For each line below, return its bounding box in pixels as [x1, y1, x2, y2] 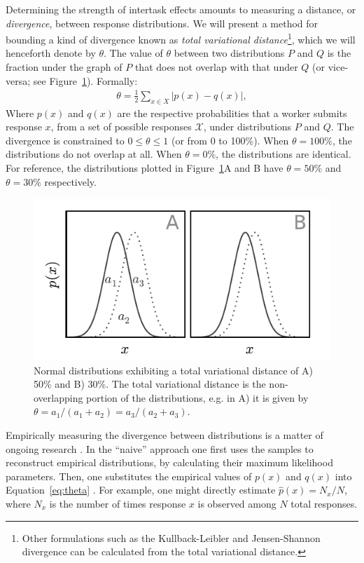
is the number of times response [49, 496, 186, 511]
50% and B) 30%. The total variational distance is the [34, 377, 266, 391]
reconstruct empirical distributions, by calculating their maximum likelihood [6, 455, 333, 470]
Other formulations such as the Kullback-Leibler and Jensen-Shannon [22, 530, 321, 545]
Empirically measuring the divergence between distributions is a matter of [6, 428, 323, 442]
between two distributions [174, 46, 285, 60]
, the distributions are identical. [216, 147, 351, 161]
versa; [6, 73, 31, 88]
